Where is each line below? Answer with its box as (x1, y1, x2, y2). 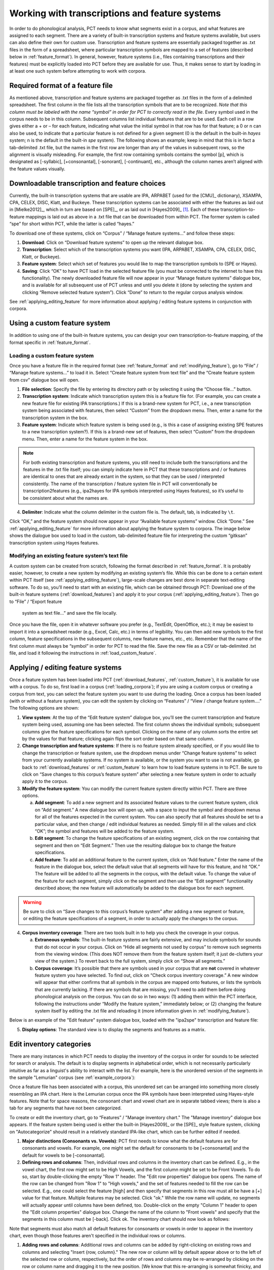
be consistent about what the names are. (23, 495, 109, 501)
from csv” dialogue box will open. (9, 376, 80, 383)
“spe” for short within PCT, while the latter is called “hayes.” (9, 221, 134, 227)
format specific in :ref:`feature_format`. (9, 339, 91, 345)
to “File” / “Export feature (9, 598, 62, 605)
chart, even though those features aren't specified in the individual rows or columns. (9, 1232, 186, 1239)
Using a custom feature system (9, 319, 111, 328)
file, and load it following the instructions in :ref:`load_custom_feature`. (9, 650, 157, 656)
